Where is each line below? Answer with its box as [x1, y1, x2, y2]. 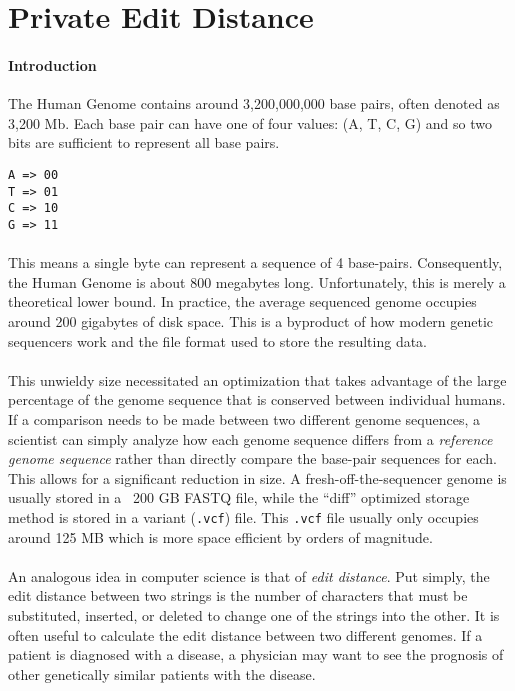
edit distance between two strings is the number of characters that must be [8, 585, 468, 606]
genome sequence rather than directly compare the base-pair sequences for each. [8, 448, 497, 469]
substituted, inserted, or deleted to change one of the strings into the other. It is [8, 604, 500, 625]
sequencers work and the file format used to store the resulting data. [8, 330, 428, 351]
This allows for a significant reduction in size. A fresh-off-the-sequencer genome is [8, 467, 507, 488]
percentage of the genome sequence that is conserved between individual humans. [8, 389, 506, 410]
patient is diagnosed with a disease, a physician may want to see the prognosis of [8, 644, 504, 665]
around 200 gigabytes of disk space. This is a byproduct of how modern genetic [8, 310, 494, 331]
